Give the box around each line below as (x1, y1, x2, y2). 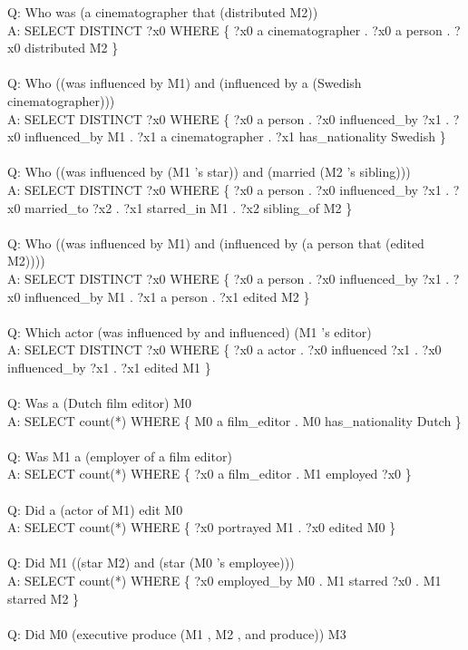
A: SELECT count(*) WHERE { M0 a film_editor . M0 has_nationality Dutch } (7, 411, 462, 430)
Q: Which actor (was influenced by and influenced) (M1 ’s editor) (7, 322, 372, 341)
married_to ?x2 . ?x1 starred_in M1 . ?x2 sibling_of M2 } (24, 198, 353, 217)
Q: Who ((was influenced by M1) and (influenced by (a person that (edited (7, 233, 424, 252)
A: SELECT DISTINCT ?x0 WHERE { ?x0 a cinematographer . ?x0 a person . (7, 20, 451, 39)
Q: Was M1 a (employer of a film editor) (7, 446, 232, 465)
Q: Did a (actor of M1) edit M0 (7, 500, 183, 519)
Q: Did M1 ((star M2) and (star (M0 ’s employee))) (7, 553, 295, 572)
